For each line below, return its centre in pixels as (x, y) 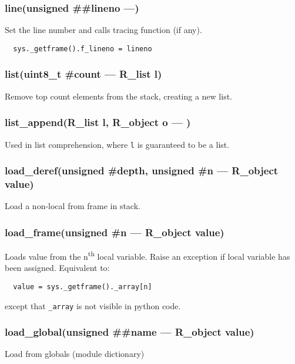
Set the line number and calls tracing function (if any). (103, 30)
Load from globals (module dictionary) (75, 354)
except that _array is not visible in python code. (93, 305)
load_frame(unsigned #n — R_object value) (115, 232)
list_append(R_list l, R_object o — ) (98, 122)
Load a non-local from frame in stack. (73, 206)
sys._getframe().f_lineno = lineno (83, 49)
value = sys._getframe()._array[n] (83, 287)
